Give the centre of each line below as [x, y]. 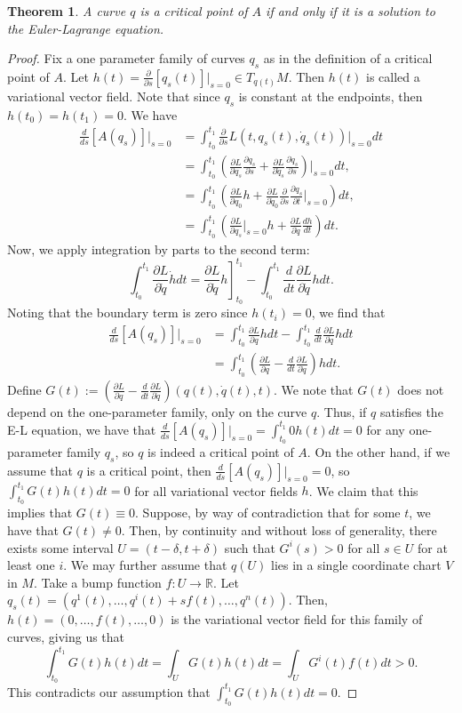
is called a [393, 76]
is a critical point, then [149, 470]
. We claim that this [363, 490]
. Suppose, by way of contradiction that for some [268, 513]
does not [421, 389]
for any [386, 429]
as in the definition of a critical [348, 58]
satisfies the [411, 411]
